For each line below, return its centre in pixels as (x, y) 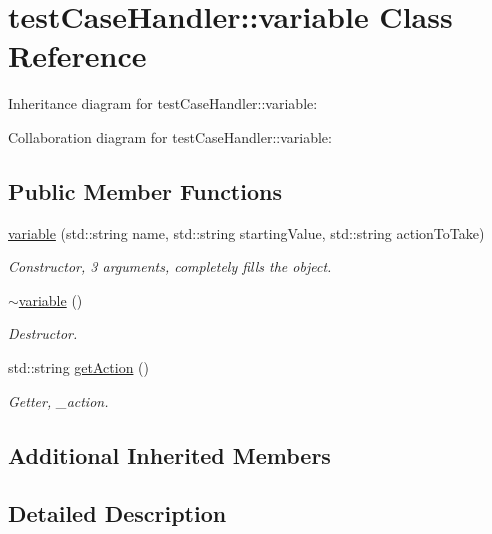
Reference (77, 55)
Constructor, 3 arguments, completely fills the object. (170, 266)
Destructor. (43, 333)
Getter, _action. (58, 400)
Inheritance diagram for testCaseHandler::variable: (163, 103)
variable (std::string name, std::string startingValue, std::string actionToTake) (246, 232)
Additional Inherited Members (169, 454)
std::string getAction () (78, 367)
